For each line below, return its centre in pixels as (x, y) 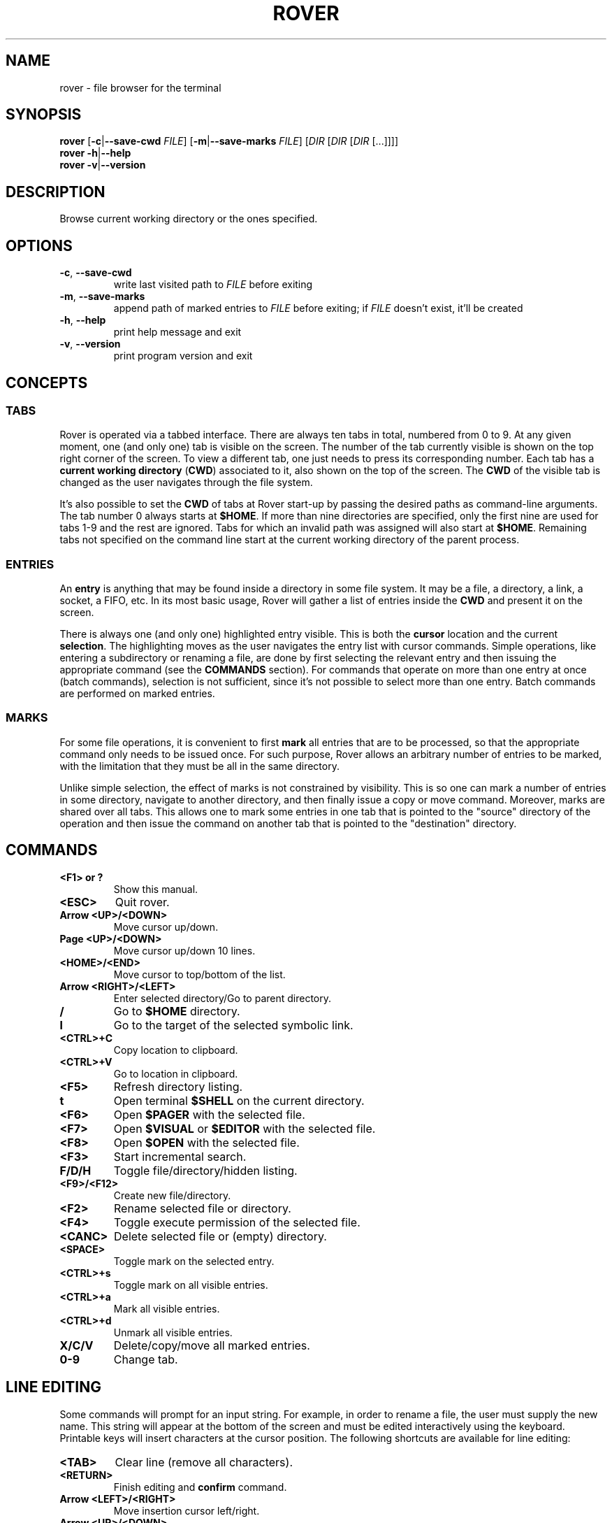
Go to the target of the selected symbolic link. (233, 1025)
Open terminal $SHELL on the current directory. (239, 1100)
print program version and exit (183, 356)
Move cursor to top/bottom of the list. (199, 974)
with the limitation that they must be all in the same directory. (199, 766)
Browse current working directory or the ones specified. (189, 219)
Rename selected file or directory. (203, 1208)
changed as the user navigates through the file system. (186, 482)
